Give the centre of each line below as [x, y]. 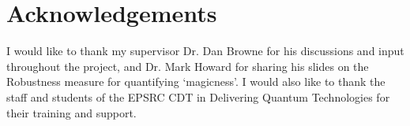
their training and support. [71, 112]
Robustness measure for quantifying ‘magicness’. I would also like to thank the [196, 82]
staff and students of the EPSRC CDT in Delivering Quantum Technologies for [198, 96]
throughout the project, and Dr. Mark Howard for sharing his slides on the [188, 66]
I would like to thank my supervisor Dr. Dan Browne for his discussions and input [205, 51]
